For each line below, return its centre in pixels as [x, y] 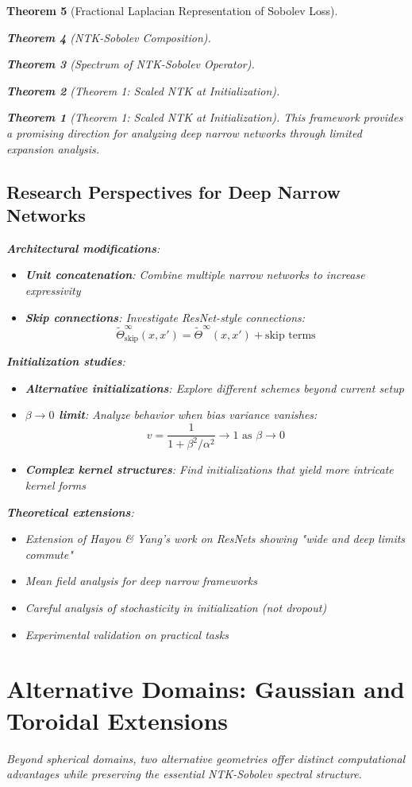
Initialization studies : [66, 361]
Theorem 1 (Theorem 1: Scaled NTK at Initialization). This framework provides [205, 117]
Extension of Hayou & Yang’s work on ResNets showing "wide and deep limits [215, 539]
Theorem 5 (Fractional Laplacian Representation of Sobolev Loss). [172, 10]
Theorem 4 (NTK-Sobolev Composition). [109, 37]
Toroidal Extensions [117, 720]
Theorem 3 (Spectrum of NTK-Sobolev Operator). [131, 64]
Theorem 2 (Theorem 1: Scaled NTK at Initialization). [143, 90]
